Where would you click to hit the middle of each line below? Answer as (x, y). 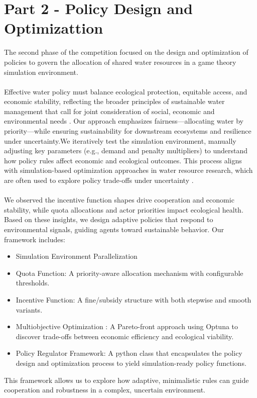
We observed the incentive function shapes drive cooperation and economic (119, 200)
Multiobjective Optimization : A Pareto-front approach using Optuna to (127, 326)
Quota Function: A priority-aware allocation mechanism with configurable (130, 273)
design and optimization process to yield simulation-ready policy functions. (131, 363)
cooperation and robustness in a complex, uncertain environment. (105, 390)
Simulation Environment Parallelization (77, 256)
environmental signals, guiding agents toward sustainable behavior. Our (114, 229)
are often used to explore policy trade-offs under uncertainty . (99, 180)
